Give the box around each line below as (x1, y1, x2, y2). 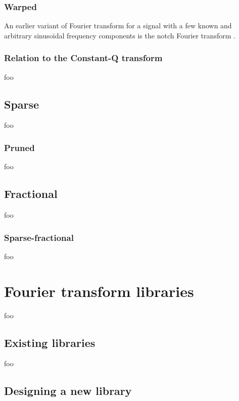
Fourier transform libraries (4, 280, 194, 301)
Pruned (4, 141, 35, 154)
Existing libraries (4, 334, 95, 350)
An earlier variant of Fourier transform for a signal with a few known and (4, 20, 232, 31)
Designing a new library (4, 383, 132, 398)
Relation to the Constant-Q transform (4, 52, 163, 64)
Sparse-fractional (4, 231, 74, 243)
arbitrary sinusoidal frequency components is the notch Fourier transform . (4, 30, 235, 40)
